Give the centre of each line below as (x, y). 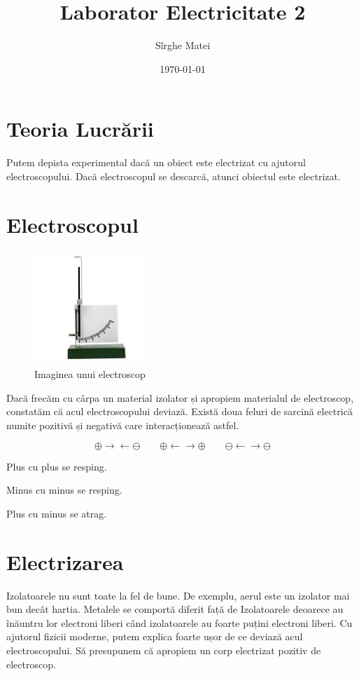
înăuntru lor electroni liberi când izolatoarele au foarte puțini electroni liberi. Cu (179, 622)
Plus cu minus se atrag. (57, 513)
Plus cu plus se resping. (57, 466)
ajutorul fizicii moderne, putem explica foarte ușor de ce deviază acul (155, 636)
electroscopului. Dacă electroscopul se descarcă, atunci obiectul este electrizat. (174, 176)
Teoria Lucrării (80, 129)
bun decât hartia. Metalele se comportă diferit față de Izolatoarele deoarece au (175, 609)
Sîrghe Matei (183, 45)
